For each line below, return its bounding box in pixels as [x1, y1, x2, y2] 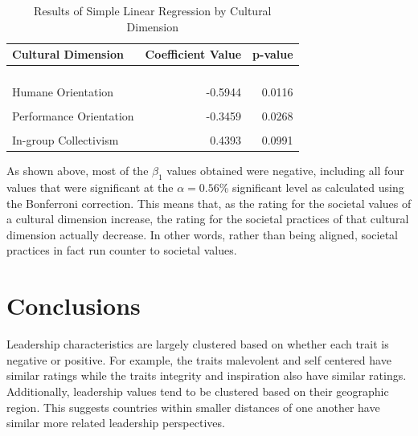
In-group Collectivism [12, 132, 119, 149]
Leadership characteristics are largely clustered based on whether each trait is [6, 336, 389, 352]
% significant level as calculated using [219, 179, 404, 196]
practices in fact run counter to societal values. [6, 242, 237, 259]
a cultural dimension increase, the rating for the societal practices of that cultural [6, 210, 409, 227]
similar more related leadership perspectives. [6, 414, 225, 431]
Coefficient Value [145, 46, 242, 63]
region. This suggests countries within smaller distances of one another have [6, 398, 380, 415]
